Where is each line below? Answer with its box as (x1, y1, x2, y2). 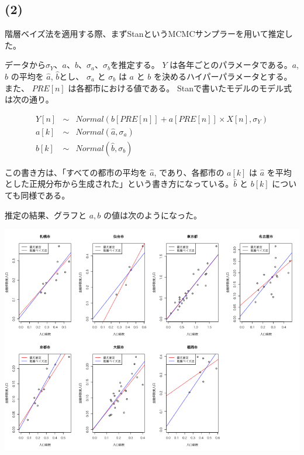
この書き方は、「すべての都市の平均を (5, 166, 147, 178)
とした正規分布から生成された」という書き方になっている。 (5, 177, 234, 190)
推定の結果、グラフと (5, 208, 87, 221)
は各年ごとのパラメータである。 (170, 59, 292, 71)
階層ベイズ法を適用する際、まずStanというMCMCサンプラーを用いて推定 (5, 28, 285, 40)
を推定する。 (110, 59, 160, 71)
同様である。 (20, 189, 70, 201)
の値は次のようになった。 (103, 208, 202, 221)
